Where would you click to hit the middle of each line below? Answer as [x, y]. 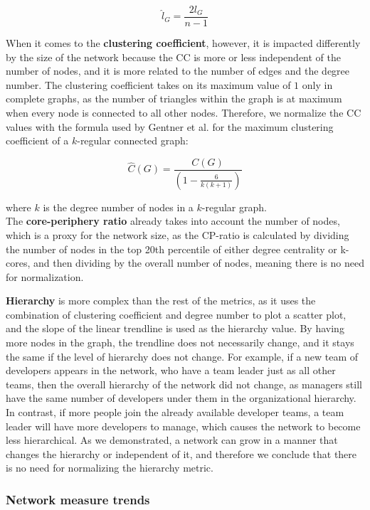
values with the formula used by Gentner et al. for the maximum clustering [170, 126]
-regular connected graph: [133, 140]
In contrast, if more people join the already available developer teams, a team [175, 412]
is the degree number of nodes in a [118, 207]
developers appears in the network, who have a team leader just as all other [171, 370]
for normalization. [45, 276]
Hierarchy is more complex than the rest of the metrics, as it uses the [161, 301]
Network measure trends [78, 499]
